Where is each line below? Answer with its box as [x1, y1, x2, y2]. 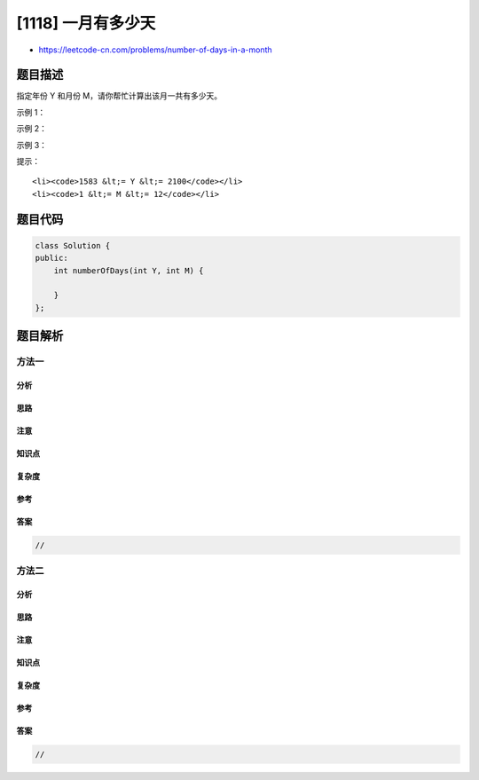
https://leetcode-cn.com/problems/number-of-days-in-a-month [38, 44, 272, 55]
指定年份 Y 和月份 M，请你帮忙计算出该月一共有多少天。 [16, 91, 222, 101]
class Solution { [35, 240, 111, 250]
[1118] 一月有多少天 [16, 13, 156, 33]
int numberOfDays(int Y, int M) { [53, 265, 204, 275]
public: [35, 253, 68, 264]
